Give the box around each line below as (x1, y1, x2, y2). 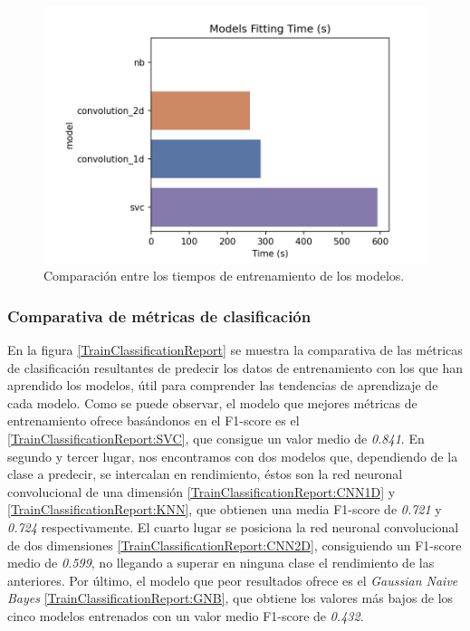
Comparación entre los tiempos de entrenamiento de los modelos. (43, 266, 405, 285)
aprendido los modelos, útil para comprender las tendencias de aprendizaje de (7, 376, 438, 395)
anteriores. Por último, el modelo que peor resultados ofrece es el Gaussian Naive (7, 570, 458, 589)
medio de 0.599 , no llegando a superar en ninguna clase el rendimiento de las (7, 553, 435, 572)
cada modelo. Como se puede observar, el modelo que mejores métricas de (7, 393, 417, 412)
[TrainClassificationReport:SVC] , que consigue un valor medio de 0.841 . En (7, 429, 425, 448)
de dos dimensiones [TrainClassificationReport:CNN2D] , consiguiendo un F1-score (7, 535, 462, 554)
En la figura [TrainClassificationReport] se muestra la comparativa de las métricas (7, 340, 463, 359)
